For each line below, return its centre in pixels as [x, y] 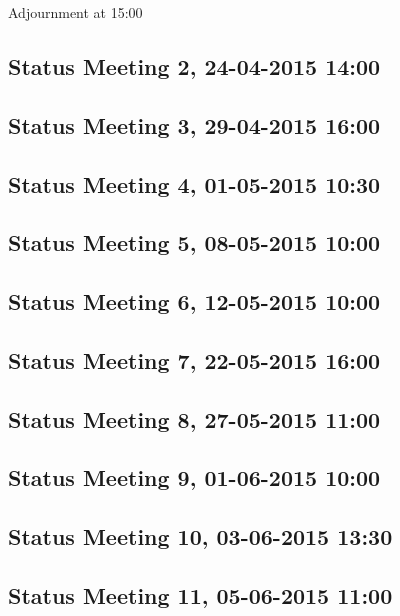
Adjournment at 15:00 [75, 12]
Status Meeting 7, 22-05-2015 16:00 [194, 359]
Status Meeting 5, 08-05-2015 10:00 [194, 242]
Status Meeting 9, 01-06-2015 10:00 [194, 477]
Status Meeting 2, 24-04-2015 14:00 [194, 65]
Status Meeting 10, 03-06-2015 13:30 [200, 536]
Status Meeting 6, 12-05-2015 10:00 [194, 301]
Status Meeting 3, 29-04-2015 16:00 [194, 124]
